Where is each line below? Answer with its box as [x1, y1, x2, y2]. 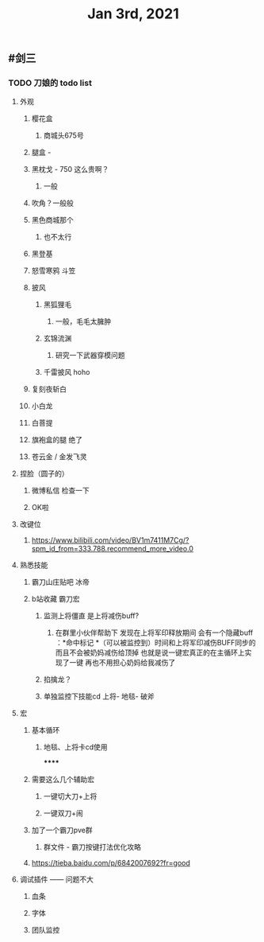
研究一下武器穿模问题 [55, 351, 125, 360]
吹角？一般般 [31, 198, 74, 208]
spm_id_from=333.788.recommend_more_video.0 [31, 544, 194, 554]
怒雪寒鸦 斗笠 [31, 266, 76, 275]
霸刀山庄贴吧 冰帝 [31, 578, 90, 587]
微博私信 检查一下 [31, 486, 90, 496]
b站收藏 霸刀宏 [31, 594, 81, 604]
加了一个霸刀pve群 [31, 825, 93, 835]
